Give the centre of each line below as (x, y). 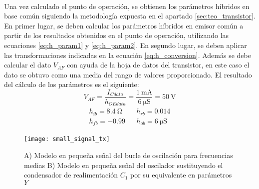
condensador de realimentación (71, 175)
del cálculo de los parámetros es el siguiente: (72, 84)
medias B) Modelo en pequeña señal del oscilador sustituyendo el (124, 165)
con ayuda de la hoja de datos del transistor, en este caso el (158, 65)
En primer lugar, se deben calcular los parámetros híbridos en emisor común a (124, 25)
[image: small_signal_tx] (67, 139)
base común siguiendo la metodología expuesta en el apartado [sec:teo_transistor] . (130, 16)
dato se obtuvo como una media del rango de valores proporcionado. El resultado (128, 74)
